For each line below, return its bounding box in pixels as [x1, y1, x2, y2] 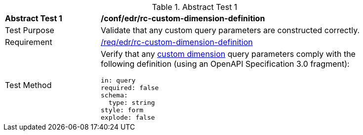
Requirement [5, 37, 52, 47]
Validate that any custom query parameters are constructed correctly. [101, 25, 360, 35]
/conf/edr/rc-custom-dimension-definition [101, 13, 265, 23]
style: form [101, 106, 144, 114]
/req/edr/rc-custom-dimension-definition [101, 37, 253, 47]
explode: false [101, 114, 155, 121]
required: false [101, 84, 159, 91]
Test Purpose [5, 25, 54, 35]
